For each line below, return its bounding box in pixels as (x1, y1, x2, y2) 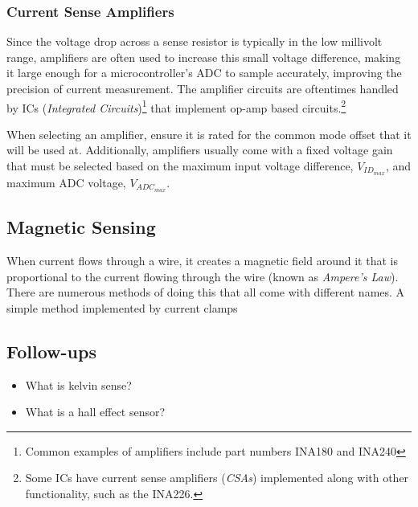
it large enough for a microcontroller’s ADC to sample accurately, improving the (6, 64, 402, 81)
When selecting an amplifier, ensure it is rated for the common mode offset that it (6, 125, 412, 142)
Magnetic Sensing (6, 215, 156, 239)
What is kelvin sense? (25, 376, 132, 393)
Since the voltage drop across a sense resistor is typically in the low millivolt (6, 33, 383, 50)
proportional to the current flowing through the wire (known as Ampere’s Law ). (6, 268, 399, 284)
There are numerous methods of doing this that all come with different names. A (6, 284, 405, 301)
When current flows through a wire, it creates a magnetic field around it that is (6, 251, 398, 268)
